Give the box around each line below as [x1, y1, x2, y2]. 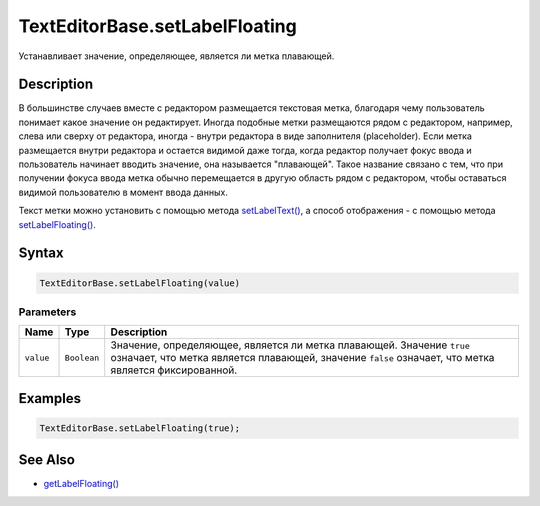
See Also [18, 451, 75, 469]
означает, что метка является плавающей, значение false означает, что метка [110, 351, 495, 365]
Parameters [18, 305, 77, 319]
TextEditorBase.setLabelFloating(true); [39, 422, 240, 434]
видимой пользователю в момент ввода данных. [18, 186, 229, 198]
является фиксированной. [110, 363, 238, 377]
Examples [18, 390, 82, 407]
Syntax [18, 245, 64, 262]
